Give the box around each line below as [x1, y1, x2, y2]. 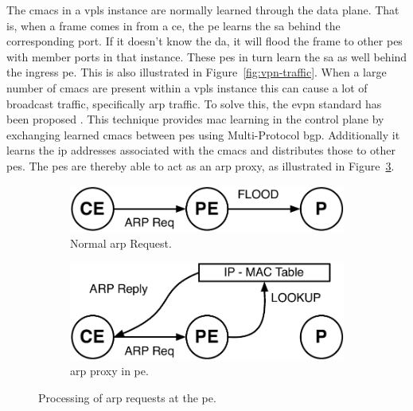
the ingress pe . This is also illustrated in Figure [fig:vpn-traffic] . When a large [6, 64, 387, 80]
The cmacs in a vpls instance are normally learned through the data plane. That [6, 2, 399, 18]
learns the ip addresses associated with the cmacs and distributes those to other [6, 142, 395, 159]
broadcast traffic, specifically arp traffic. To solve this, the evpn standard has [6, 95, 382, 112]
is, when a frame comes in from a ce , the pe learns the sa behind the [6, 17, 341, 33]
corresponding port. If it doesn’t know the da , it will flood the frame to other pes [6, 33, 403, 49]
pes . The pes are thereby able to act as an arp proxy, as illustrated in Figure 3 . [6, 157, 395, 174]
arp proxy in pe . [70, 362, 149, 379]
